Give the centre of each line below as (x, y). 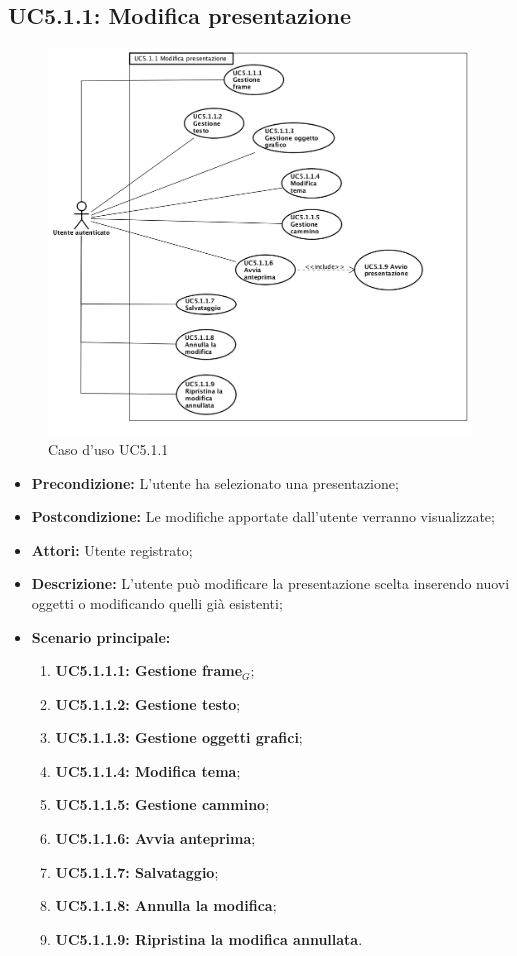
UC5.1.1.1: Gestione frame (149, 670)
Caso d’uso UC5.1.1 (108, 448)
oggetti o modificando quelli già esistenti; (157, 602)
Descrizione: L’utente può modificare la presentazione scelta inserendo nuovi (270, 583)
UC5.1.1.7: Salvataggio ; (137, 871)
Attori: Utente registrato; (112, 549)
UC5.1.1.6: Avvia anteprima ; (155, 838)
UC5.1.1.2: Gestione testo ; (148, 703)
